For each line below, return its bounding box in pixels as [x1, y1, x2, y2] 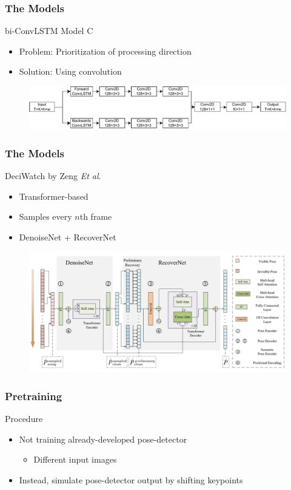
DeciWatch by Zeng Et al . [5, 169, 101, 182]
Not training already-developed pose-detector [19, 432, 187, 445]
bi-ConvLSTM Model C [5, 24, 93, 37]
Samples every [19, 210, 72, 223]
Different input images [33, 453, 117, 466]
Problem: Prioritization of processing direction [19, 44, 192, 57]
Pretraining [5, 388, 62, 403]
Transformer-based [19, 189, 89, 202]
